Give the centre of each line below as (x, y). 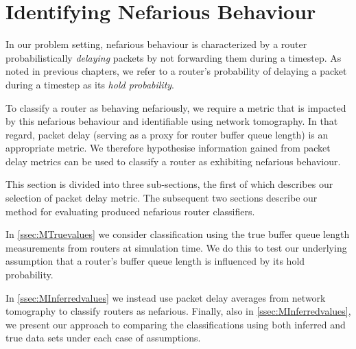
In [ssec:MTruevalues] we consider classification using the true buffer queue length (178, 234)
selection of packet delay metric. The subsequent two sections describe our (162, 198)
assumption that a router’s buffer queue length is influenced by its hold (155, 261)
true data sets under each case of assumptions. (103, 338)
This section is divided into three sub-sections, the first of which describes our (169, 184)
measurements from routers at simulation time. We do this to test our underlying (176, 247)
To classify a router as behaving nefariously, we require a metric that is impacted (176, 107)
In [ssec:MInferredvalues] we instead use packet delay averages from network (166, 297)
